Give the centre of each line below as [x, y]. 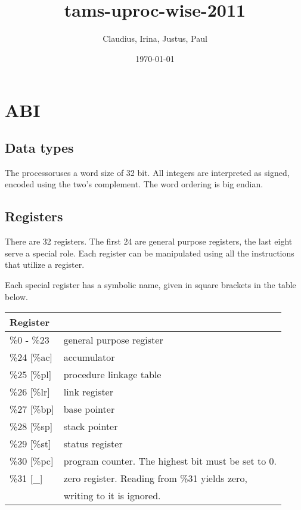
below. [16, 296]
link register [88, 392]
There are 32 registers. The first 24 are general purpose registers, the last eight [149, 241]
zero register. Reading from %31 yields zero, [155, 478]
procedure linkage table [112, 375]
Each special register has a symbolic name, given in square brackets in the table [150, 285]
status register [93, 444]
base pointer [89, 409]
